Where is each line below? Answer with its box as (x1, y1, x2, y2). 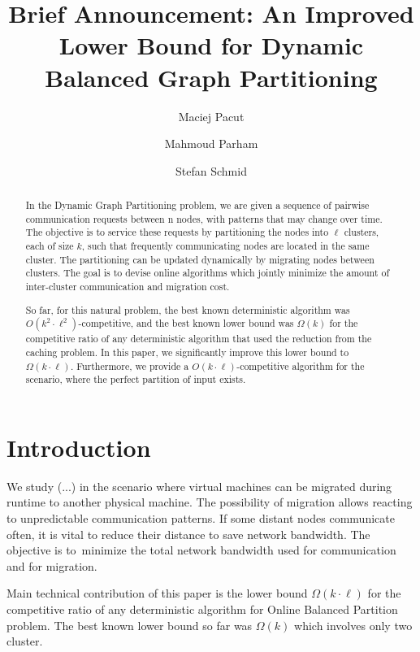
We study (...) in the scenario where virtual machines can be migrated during (6, 477, 392, 494)
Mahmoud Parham (164, 135, 258, 152)
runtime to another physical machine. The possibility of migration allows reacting (6, 493, 413, 511)
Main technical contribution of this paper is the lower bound (6, 585, 308, 602)
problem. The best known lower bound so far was (6, 616, 253, 633)
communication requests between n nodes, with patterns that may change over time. (25, 211, 383, 225)
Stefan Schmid (175, 162, 247, 179)
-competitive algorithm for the (236, 359, 365, 372)
